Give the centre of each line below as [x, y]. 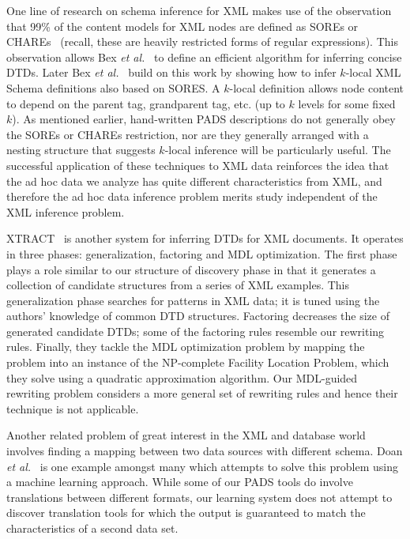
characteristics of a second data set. [92, 528]
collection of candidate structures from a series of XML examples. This [178, 285]
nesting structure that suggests [81, 150]
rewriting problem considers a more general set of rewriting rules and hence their [202, 393]
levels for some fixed [347, 103]
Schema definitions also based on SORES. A [113, 87]
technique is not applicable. [73, 408]
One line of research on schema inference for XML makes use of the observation [199, 10]
